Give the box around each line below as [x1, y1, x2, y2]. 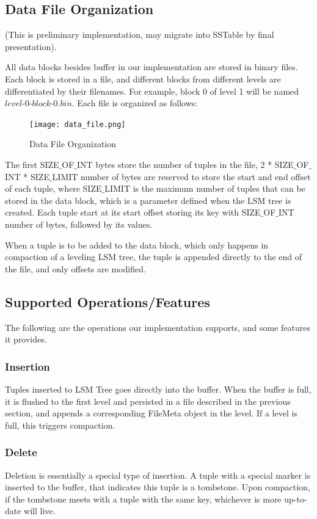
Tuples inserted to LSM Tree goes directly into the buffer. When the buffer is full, [5, 382, 312, 395]
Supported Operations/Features [5, 292, 210, 311]
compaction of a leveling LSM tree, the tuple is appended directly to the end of [5, 250, 302, 263]
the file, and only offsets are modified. [5, 262, 146, 275]
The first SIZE [5, 158, 59, 171]
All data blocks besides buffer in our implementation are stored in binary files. [5, 60, 298, 73]
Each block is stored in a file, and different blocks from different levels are [5, 72, 281, 85]
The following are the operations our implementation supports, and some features [5, 321, 310, 333]
